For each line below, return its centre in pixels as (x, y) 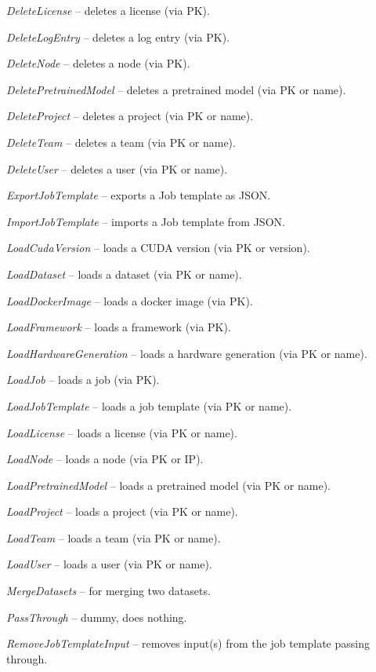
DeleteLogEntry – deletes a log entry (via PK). (118, 37)
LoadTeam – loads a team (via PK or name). (114, 537)
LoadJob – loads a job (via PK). (83, 380)
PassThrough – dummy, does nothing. (97, 617)
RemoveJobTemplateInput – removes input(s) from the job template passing (188, 643)
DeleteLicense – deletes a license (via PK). (108, 10)
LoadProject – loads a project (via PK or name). (122, 511)
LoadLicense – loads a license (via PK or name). (122, 432)
